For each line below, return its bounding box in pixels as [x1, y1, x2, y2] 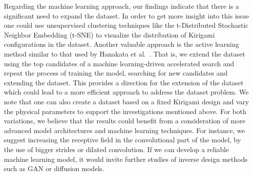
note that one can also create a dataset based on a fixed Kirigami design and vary [4, 96, 249, 106]
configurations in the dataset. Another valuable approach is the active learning [4, 39, 239, 49]
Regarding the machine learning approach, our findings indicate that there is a [4, 1, 239, 11]
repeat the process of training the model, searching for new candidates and [4, 68, 228, 78]
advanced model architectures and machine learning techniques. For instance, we [4, 125, 245, 135]
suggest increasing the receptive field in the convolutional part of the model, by [4, 135, 241, 145]
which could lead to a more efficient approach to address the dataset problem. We [4, 87, 249, 97]
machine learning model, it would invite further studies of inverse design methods [4, 154, 248, 164]
